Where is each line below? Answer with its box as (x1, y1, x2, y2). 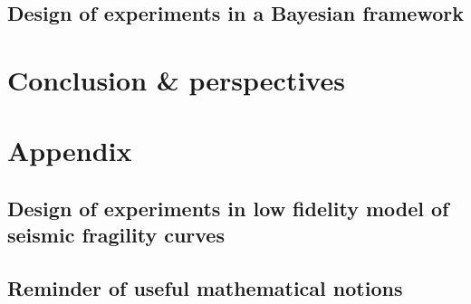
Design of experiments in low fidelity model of (7, 194, 449, 222)
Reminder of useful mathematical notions (7, 274, 403, 302)
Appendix (7, 132, 132, 169)
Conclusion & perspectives (7, 61, 345, 98)
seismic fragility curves (7, 221, 225, 249)
